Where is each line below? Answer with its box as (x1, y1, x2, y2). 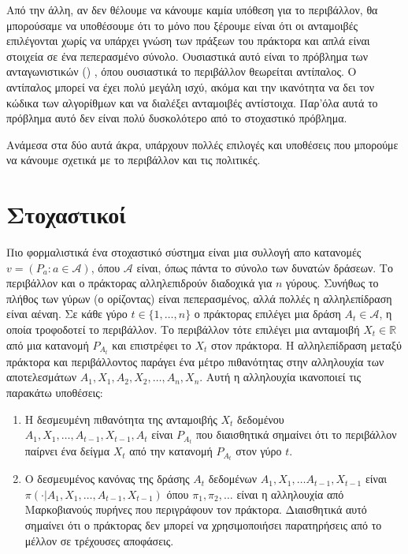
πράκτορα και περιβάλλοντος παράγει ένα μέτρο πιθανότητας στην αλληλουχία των (6, 353, 384, 369)
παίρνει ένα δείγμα (24, 443, 110, 459)
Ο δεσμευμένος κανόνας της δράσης (24, 470, 190, 487)
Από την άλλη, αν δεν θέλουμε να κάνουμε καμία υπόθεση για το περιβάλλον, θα (6, 2, 378, 17)
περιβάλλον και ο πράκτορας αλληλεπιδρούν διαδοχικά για (6, 275, 273, 291)
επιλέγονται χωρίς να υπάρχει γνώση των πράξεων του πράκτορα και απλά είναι (6, 32, 370, 49)
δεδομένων (208, 470, 258, 487)
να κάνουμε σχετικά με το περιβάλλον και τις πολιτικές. (6, 152, 261, 168)
